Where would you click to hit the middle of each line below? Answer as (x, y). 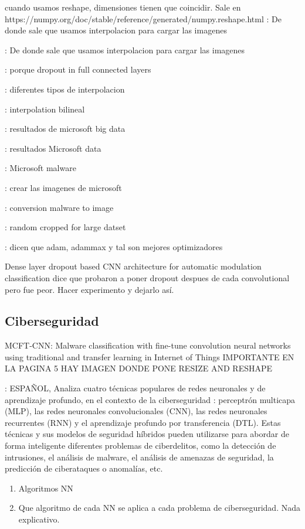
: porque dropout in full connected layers (78, 69)
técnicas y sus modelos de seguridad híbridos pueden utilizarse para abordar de (147, 434)
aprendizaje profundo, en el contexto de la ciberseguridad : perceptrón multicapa (150, 399)
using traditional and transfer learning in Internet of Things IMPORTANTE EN (150, 356)
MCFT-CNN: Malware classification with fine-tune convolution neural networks (148, 345)
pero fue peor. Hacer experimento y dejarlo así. (89, 289)
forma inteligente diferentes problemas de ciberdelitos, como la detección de (140, 446)
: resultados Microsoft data (53, 148)
